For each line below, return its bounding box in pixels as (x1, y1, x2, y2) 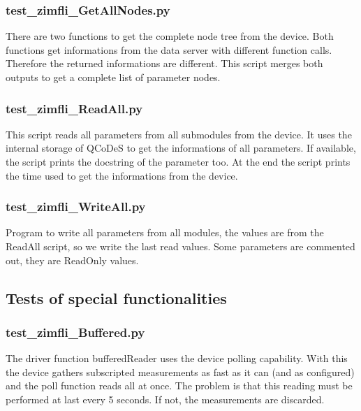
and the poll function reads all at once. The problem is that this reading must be (6, 378, 353, 393)
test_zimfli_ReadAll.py (6, 99, 143, 117)
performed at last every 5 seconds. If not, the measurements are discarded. (6, 391, 325, 406)
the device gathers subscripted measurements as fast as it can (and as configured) (6, 364, 355, 379)
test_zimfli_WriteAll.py (6, 198, 146, 215)
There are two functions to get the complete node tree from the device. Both (6, 29, 334, 43)
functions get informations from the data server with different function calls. (6, 42, 332, 57)
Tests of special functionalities (6, 287, 227, 308)
